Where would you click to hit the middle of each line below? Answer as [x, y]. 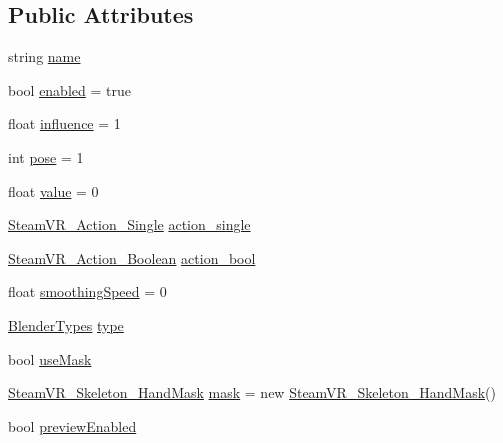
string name [44, 56]
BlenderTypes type [66, 324]
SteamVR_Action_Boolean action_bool [132, 257]
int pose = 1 [46, 156]
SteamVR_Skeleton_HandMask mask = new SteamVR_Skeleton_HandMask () [252, 392]
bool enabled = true [69, 89]
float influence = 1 [64, 123]
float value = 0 [53, 190]
